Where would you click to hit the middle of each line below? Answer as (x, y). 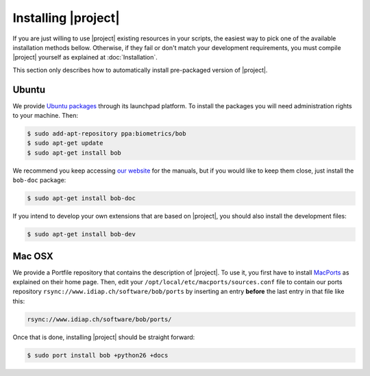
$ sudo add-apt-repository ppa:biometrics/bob (107, 134)
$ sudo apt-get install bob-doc (82, 198)
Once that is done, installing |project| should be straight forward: (104, 337)
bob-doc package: (39, 180)
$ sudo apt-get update (65, 143)
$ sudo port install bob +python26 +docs (98, 355)
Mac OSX (33, 256)
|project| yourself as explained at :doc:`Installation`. (85, 58)
